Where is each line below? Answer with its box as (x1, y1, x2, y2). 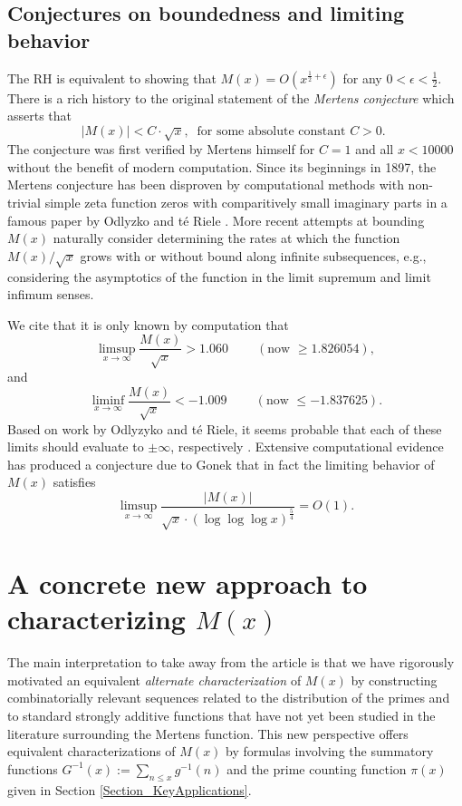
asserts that (7, 106, 72, 125)
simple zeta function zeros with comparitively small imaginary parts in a (44, 192, 448, 211)
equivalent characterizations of (7, 742, 176, 761)
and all (355, 140, 394, 159)
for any (342, 68, 382, 87)
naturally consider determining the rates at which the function (53, 228, 400, 248)
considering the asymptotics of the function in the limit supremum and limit (7, 267, 431, 286)
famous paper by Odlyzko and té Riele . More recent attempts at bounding (7, 210, 425, 229)
